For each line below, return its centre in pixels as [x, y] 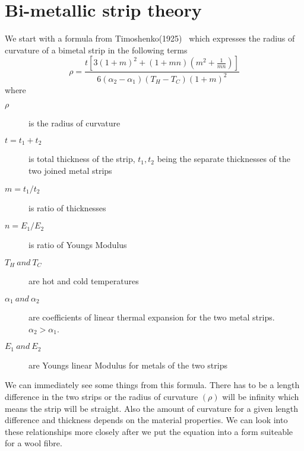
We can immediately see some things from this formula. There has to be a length [152, 385]
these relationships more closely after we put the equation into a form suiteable [149, 431]
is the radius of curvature [75, 123]
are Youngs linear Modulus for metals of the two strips [128, 365]
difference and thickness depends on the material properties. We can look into [146, 420]
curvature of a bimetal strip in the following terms [96, 50]
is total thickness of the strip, [82, 159]
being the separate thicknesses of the [224, 159]
